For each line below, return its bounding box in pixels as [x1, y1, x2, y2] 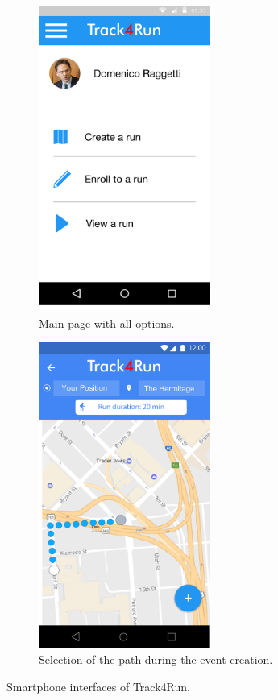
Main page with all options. [39, 314, 175, 331]
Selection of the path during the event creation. [39, 651, 273, 668]
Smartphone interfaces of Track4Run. [6, 677, 190, 694]
